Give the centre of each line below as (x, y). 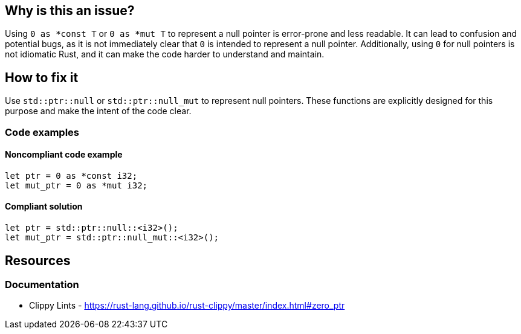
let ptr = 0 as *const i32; (71, 175)
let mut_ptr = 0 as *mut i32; (76, 185)
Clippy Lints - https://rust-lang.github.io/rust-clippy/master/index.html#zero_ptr (187, 306)
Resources (38, 260)
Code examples (42, 132)
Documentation (42, 284)
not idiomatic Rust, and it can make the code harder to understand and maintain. (165, 54)
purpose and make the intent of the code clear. (98, 111)
